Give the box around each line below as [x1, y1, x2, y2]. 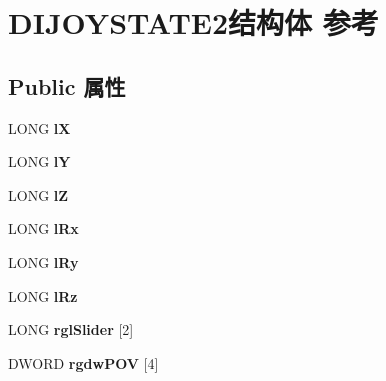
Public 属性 [8, 70, 126, 101]
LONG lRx [8, 218, 79, 239]
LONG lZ [8, 184, 69, 205]
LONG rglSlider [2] [8, 319, 134, 340]
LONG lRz [8, 285, 78, 306]
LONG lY [8, 151, 71, 172]
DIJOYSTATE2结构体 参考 [8, 2, 379, 43]
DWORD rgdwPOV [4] [8, 352, 159, 373]
